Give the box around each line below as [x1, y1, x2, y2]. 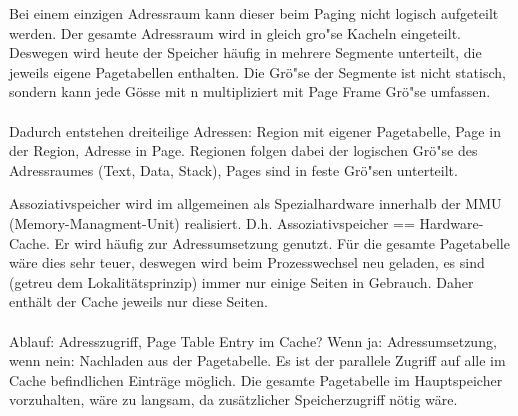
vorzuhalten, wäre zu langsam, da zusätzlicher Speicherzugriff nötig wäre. [9, 389, 458, 410]
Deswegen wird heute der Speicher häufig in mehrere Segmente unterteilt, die [9, 42, 482, 63]
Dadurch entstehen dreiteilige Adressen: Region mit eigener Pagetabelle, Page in [9, 120, 501, 141]
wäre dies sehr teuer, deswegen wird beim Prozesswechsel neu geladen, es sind [9, 252, 485, 273]
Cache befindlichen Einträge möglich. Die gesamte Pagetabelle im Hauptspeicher [9, 369, 503, 390]
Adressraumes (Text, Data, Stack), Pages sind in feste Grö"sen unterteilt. [9, 159, 458, 180]
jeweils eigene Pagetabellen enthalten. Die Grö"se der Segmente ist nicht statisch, [9, 61, 506, 82]
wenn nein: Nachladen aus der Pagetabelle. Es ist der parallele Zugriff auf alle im [9, 350, 506, 371]
